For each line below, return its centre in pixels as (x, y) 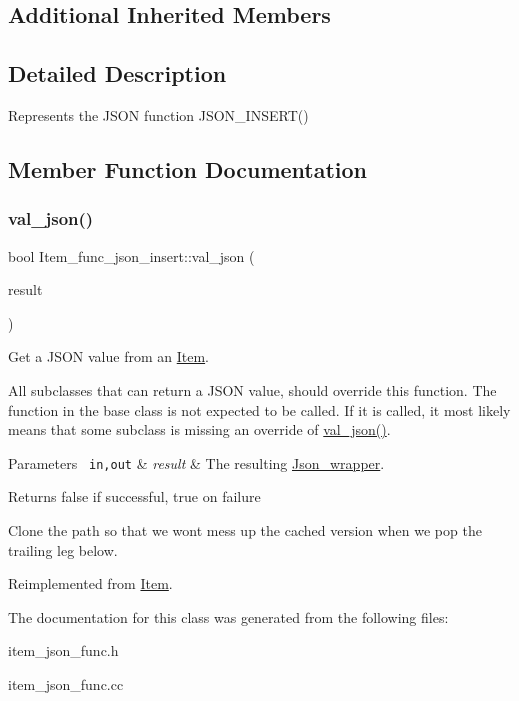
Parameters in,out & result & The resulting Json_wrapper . (196, 462)
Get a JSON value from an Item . (109, 356)
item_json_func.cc (66, 683)
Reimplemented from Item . (90, 583)
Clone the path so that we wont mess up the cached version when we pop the (245, 529)
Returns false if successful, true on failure (134, 496)
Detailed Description (117, 73)
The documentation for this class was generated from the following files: (228, 616)
